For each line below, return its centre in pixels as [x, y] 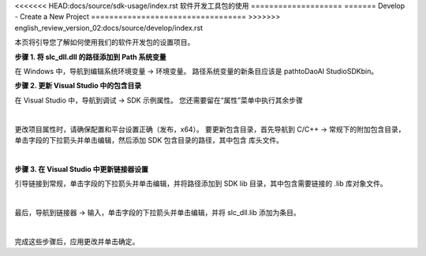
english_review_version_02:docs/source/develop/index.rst [109, 28]
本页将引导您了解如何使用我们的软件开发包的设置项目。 [105, 43]
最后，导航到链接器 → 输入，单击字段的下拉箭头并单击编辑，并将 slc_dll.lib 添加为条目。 [158, 212]
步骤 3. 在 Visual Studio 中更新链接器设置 [82, 169]
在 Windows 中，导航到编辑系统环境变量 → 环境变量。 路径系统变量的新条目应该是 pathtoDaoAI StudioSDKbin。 [196, 71]
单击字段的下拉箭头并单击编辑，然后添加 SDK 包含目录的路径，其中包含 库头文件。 [149, 140]
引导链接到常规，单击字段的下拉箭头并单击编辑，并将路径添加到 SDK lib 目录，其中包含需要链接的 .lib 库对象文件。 [201, 184]
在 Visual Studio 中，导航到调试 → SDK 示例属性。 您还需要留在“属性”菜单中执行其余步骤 [159, 100]
